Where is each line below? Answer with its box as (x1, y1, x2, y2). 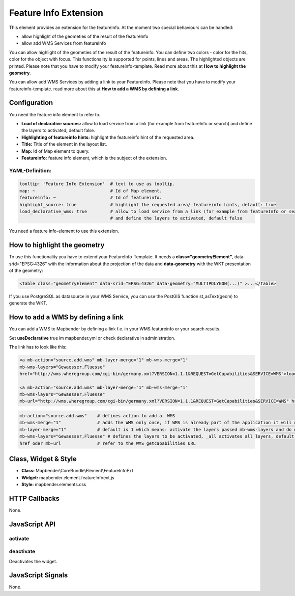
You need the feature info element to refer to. (9, 111, 101, 117)
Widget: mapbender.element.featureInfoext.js (21, 474, 115, 481)
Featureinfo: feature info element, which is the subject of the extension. (21, 155, 167, 161)
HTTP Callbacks (9, 494, 60, 503)
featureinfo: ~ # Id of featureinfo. (19, 195, 162, 201)
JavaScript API (9, 520, 56, 528)
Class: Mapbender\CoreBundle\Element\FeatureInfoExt (21, 468, 134, 474)
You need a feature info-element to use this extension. (9, 228, 119, 234)
